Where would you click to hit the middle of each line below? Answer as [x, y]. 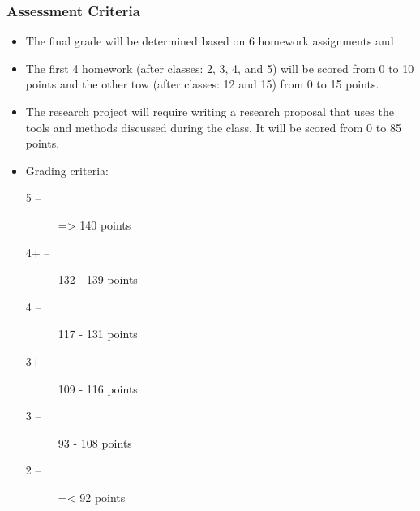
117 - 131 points [98, 334]
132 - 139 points [98, 279]
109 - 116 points [98, 388]
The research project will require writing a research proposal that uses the [210, 111]
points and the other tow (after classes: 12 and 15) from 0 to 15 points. [202, 84]
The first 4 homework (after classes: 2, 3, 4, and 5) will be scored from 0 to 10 [220, 68]
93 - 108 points [95, 442]
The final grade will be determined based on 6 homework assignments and [210, 41]
